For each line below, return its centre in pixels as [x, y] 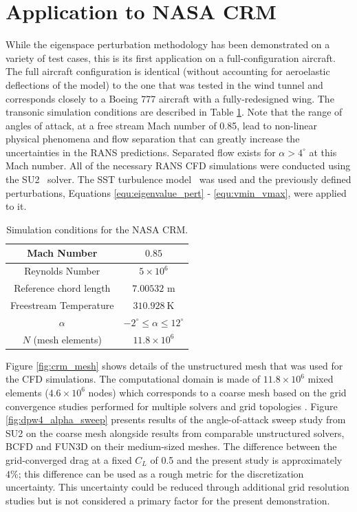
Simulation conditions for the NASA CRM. [97, 229]
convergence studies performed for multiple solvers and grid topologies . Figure [172, 406]
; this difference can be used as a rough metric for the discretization [161, 473]
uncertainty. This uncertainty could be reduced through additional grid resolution [177, 487]
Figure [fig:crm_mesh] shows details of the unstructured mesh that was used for [174, 365]
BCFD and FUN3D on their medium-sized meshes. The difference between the [171, 446]
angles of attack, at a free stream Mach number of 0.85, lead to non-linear [161, 125]
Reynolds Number [62, 271]
